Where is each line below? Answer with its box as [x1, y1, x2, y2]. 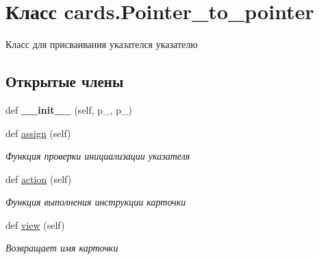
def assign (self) [5, 125, 71, 140]
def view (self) [5, 217, 65, 232]
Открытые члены [5, 71, 124, 92]
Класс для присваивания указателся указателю [5, 37, 198, 51]
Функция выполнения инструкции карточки [5, 195, 186, 209]
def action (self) [5, 171, 72, 186]
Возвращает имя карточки [5, 241, 118, 255]
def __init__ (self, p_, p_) [5, 102, 132, 116]
